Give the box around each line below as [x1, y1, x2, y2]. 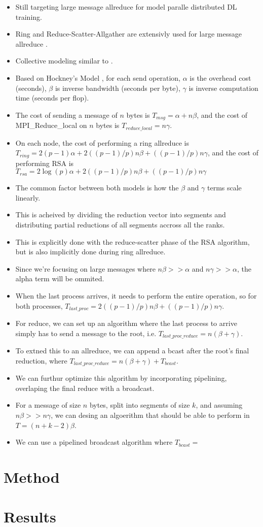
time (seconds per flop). [15, 92, 89, 103]
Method [4, 466, 60, 487]
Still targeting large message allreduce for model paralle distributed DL [15, 2, 237, 12]
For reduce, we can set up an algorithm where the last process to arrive [15, 318, 237, 328]
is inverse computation [189, 82, 258, 93]
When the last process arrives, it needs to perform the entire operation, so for [15, 290, 257, 301]
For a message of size [15, 400, 81, 410]
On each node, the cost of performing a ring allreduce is [15, 137, 189, 148]
